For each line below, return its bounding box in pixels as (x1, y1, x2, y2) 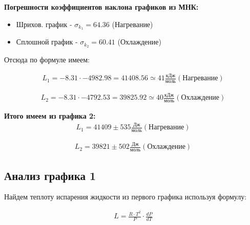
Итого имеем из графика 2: (4, 110, 96, 121)
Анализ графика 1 (4, 167, 96, 183)
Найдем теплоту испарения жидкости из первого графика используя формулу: (4, 191, 247, 202)
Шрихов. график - (16, 18, 72, 29)
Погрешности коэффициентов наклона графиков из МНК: (4, 2, 199, 12)
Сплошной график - (16, 36, 78, 47)
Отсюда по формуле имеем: (4, 54, 90, 65)
